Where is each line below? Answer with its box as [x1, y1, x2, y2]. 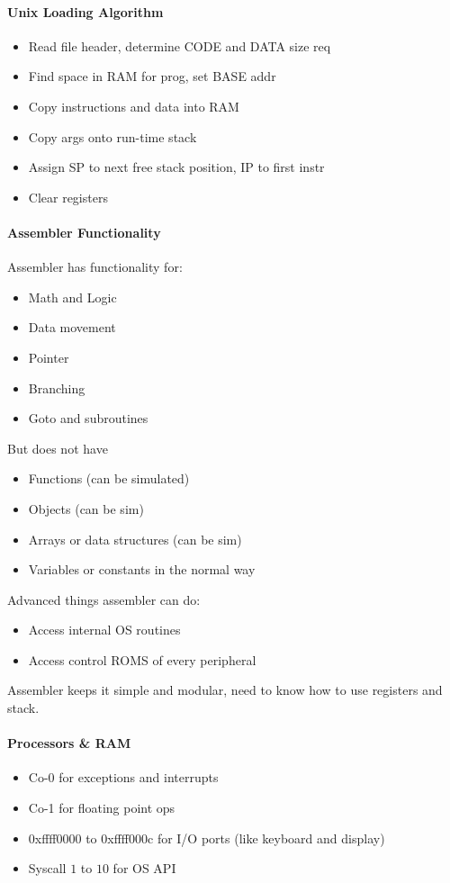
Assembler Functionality [7, 222, 161, 241]
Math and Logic [28, 287, 117, 306]
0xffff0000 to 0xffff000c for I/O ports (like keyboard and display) [28, 828, 385, 847]
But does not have [7, 438, 108, 457]
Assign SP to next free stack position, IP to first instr [28, 158, 325, 176]
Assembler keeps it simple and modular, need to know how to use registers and [7, 680, 443, 699]
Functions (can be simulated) [28, 469, 190, 488]
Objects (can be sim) [28, 499, 144, 518]
